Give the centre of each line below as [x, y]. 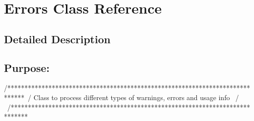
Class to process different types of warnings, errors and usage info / [136, 97]
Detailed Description [57, 39]
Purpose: [27, 67]
